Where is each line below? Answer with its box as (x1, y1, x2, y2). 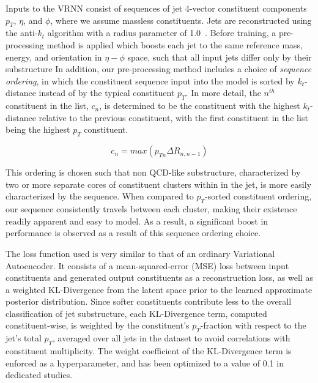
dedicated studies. (6, 368, 73, 381)
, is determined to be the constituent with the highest (99, 99, 300, 112)
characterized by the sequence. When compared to (6, 190, 194, 203)
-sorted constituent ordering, (205, 190, 312, 203)
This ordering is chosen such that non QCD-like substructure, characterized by (6, 166, 301, 179)
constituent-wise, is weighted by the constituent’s (6, 319, 190, 332)
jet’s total (6, 332, 42, 344)
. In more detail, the (185, 86, 261, 99)
